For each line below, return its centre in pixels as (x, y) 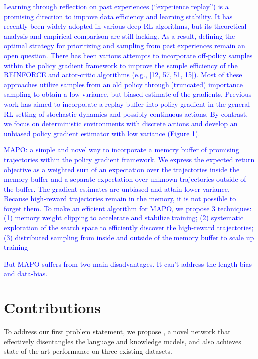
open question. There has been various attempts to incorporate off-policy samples (128, 55)
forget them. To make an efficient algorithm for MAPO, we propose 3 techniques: (128, 208)
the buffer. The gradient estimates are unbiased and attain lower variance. (117, 188)
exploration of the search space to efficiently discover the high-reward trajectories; (129, 228)
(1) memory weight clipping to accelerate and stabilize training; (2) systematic (124, 218)
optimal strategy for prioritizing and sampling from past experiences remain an (125, 45)
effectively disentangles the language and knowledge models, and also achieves (123, 341)
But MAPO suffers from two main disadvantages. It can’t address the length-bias (128, 263)
